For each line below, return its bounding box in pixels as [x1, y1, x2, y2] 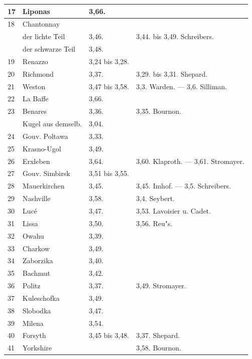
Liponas [23, 6, 50, 16]
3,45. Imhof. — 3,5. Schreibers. [136, 181, 231, 191]
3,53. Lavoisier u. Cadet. [136, 206, 211, 216]
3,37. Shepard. [136, 330, 180, 340]
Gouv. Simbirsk [23, 168, 70, 178]
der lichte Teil [23, 31, 65, 42]
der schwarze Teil [23, 44, 76, 54]
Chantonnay [23, 19, 60, 29]
